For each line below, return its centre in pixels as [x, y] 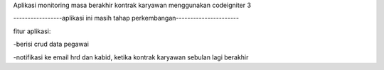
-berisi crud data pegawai [51, 44]
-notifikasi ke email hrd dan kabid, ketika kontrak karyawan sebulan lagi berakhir [131, 57]
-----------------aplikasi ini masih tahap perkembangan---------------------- [126, 18]
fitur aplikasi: [32, 31]
